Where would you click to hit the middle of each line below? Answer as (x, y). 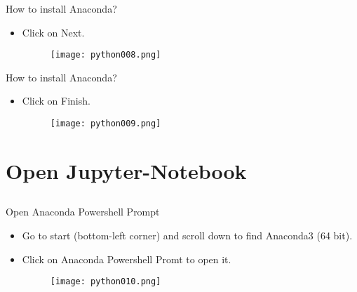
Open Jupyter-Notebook (126, 170)
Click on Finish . (56, 101)
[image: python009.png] (106, 124)
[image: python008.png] (106, 55)
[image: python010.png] (106, 282)
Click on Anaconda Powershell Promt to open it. (127, 259)
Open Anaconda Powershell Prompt (83, 212)
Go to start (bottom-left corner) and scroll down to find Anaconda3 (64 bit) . (187, 235)
